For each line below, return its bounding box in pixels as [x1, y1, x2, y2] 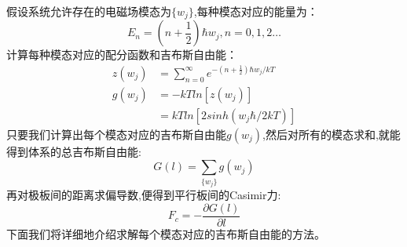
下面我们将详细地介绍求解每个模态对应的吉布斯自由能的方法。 [6, 226, 325, 242]
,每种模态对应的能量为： [193, 2, 318, 19]
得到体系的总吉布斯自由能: [6, 143, 141, 159]
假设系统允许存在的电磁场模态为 [6, 2, 171, 19]
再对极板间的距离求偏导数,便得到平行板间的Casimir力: [6, 187, 281, 203]
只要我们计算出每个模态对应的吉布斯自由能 [6, 125, 226, 142]
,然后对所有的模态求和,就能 [262, 125, 401, 142]
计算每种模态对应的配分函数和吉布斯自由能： [6, 46, 237, 63]
